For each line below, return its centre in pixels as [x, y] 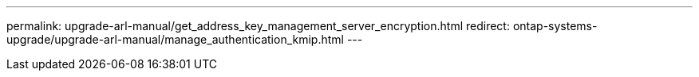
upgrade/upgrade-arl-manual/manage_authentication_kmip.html [175, 39]
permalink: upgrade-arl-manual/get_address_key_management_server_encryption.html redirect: [258, 26]
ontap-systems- [555, 26]
